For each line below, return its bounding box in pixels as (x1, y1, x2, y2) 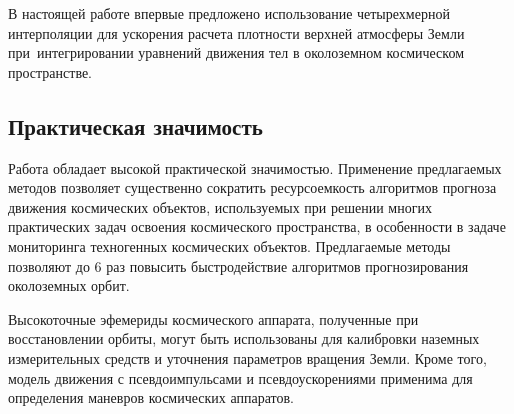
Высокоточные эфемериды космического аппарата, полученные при (8, 308, 419, 329)
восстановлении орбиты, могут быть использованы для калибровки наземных (8, 328, 480, 349)
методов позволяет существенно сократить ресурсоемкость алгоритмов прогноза (8, 177, 497, 198)
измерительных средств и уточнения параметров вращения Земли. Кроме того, (8, 347, 487, 368)
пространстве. (8, 61, 93, 82)
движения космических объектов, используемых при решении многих (8, 196, 432, 217)
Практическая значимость (8, 110, 263, 141)
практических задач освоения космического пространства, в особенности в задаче (8, 216, 506, 237)
